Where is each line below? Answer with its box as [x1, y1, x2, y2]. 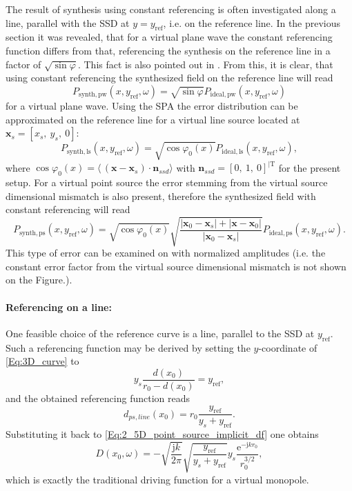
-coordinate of [258, 340, 317, 354]
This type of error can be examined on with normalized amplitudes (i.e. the [6, 245, 326, 260]
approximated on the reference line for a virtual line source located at [6, 112, 300, 126]
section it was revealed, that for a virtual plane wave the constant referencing [6, 30, 333, 44]
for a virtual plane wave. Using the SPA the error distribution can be [6, 98, 298, 112]
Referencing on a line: [6, 299, 112, 314]
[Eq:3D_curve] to [6, 354, 79, 368]
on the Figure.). [6, 272, 72, 287]
